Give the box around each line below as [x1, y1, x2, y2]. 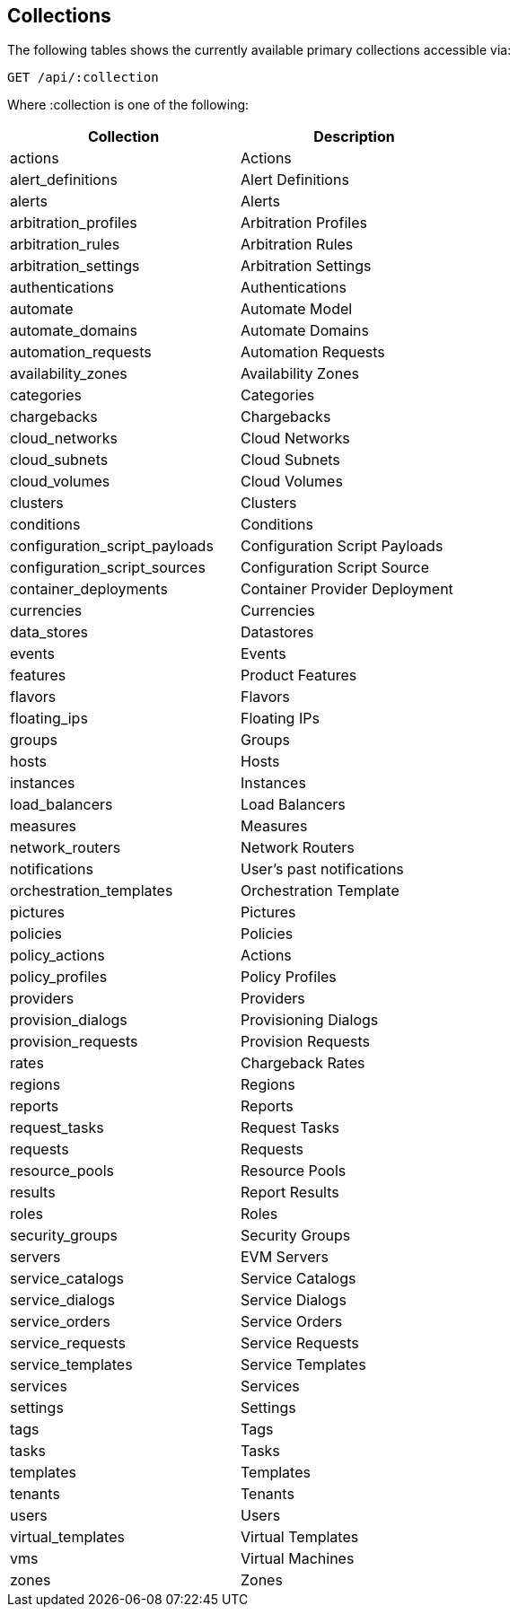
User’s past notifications [241, 860, 404, 879]
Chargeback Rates [241, 1054, 365, 1073]
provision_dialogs [10, 1011, 127, 1030]
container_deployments [10, 580, 168, 599]
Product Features [241, 666, 357, 685]
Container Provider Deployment [241, 580, 453, 599]
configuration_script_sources [10, 558, 206, 577]
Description [313, 127, 395, 146]
